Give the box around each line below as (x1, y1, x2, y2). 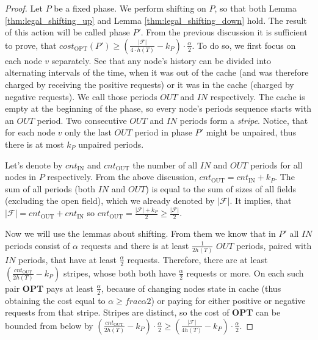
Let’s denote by (5, 158, 63, 171)
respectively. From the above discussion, (47, 170, 197, 183)
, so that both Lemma (214, 2, 297, 14)
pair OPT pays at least (5, 281, 93, 294)
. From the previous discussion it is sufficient (140, 26, 308, 38)
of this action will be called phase (5, 26, 130, 38)
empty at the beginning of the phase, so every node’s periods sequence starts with (5, 102, 311, 115)
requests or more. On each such (186, 266, 304, 279)
